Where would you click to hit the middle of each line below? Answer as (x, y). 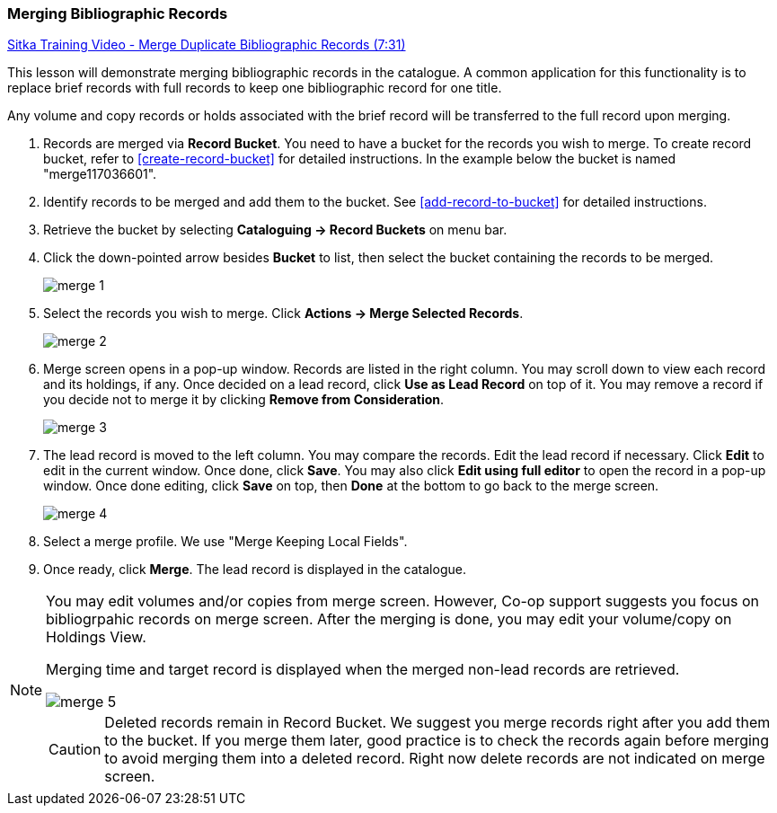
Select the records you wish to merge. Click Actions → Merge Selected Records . (283, 314)
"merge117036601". (100, 174)
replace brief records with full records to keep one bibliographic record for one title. (255, 88)
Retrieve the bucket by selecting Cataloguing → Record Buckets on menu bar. (275, 230)
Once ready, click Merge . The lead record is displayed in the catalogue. (255, 570)
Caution (75, 750)
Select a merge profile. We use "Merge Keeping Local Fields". (225, 542)
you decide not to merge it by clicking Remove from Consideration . (244, 400)
